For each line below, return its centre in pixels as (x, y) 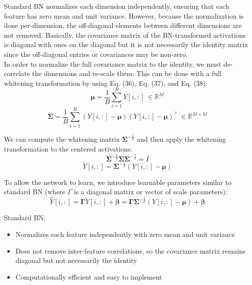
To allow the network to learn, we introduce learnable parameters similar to (118, 182)
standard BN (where (35, 192)
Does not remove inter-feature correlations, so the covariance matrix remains (130, 250)
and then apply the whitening (181, 139)
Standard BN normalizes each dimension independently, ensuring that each (117, 6)
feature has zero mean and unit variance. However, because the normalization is (124, 15)
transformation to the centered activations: (68, 148)
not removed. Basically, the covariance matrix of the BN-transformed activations (125, 35)
